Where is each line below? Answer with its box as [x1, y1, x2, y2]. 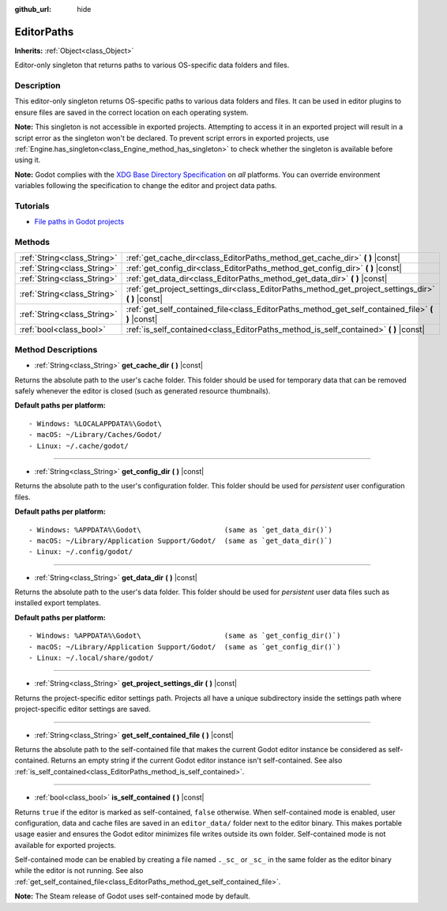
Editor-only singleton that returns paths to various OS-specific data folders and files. [14, 60, 290, 70]
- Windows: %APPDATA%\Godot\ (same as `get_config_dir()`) [28, 631, 341, 640]
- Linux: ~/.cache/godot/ [28, 441, 130, 450]
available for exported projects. [14, 840, 116, 849]
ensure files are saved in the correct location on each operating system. [14, 107, 249, 117]
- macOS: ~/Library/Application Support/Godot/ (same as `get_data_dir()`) [28, 536, 333, 545]
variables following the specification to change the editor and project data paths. [14, 181, 277, 190]
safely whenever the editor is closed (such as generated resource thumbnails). [14, 386, 271, 395]
